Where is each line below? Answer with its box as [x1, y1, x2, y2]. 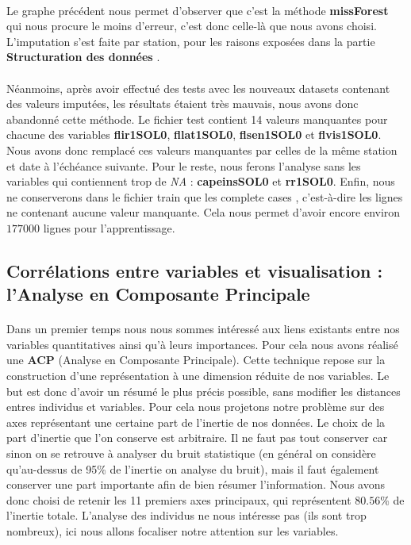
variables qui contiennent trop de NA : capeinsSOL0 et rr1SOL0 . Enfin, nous [6, 173, 395, 190]
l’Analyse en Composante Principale [6, 282, 310, 306]
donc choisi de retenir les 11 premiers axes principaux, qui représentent [6, 491, 351, 508]
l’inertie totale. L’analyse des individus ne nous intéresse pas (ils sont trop [6, 507, 367, 524]
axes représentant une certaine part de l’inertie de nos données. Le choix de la [6, 413, 386, 430]
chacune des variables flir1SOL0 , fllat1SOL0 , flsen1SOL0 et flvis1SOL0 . [6, 126, 382, 143]
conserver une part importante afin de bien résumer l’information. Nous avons [6, 476, 385, 493]
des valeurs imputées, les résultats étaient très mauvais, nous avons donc [6, 95, 359, 112]
